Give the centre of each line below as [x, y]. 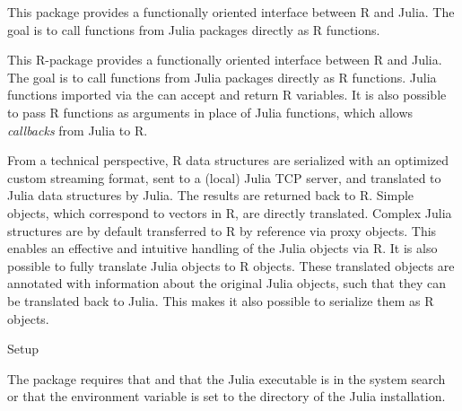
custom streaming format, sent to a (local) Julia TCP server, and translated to [224, 177]
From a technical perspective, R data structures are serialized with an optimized [228, 160]
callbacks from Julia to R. [78, 130]
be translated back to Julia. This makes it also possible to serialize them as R [221, 300]
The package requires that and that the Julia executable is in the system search [227, 378]
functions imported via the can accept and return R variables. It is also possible [227, 95]
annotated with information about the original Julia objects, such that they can [227, 283]
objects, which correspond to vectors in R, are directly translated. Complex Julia [230, 212]
